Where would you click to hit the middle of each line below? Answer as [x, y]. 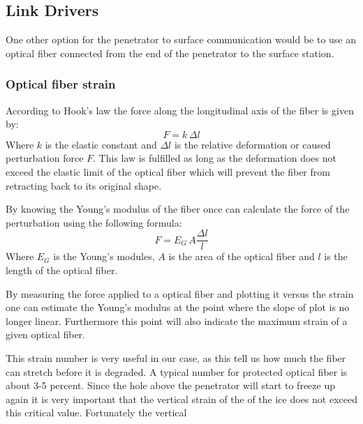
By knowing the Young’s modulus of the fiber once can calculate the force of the [178, 209]
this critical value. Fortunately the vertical [96, 412]
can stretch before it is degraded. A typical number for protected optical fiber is [177, 371]
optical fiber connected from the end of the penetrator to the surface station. [170, 53]
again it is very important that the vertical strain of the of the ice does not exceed [181, 399]
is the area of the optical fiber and [242, 256]
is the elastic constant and [101, 144]
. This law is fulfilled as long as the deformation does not [215, 158]
